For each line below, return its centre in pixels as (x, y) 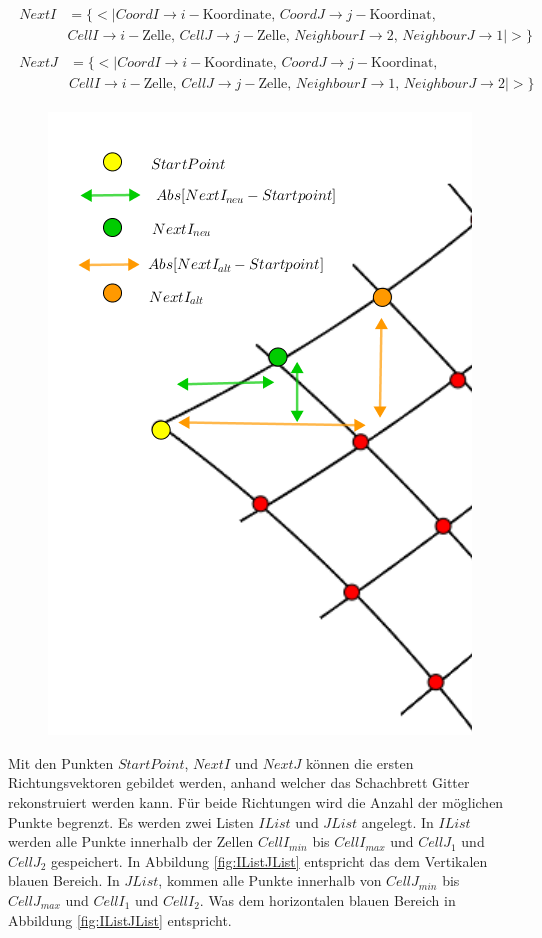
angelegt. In (397, 821)
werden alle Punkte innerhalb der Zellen (131, 841)
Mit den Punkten (61, 762)
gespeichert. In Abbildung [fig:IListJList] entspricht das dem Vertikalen (269, 860)
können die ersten (360, 762)
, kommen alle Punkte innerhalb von (270, 880)
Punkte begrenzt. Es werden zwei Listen (131, 821)
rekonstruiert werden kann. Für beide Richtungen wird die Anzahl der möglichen (256, 801)
